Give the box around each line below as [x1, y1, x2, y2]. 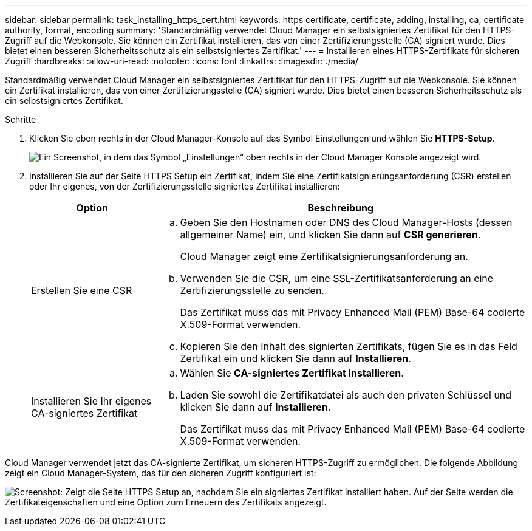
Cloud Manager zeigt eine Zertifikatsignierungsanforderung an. [180, 250, 468, 262]
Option [76, 202, 108, 214]
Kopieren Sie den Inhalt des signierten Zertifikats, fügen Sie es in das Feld [180, 340, 517, 352]
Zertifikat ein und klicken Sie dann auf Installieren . [180, 352, 411, 365]
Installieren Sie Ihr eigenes [31, 395, 152, 407]
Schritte [5, 114, 36, 125]
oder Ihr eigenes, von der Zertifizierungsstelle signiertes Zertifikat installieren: [29, 181, 340, 191]
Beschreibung [307, 202, 374, 214]
